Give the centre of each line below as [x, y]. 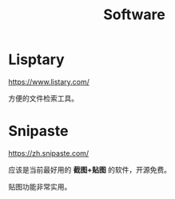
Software [134, 15]
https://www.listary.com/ [49, 82]
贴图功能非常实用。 [40, 186]
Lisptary [37, 60]
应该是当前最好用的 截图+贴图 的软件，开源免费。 [90, 169]
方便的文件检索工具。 [43, 98]
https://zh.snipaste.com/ [49, 153]
